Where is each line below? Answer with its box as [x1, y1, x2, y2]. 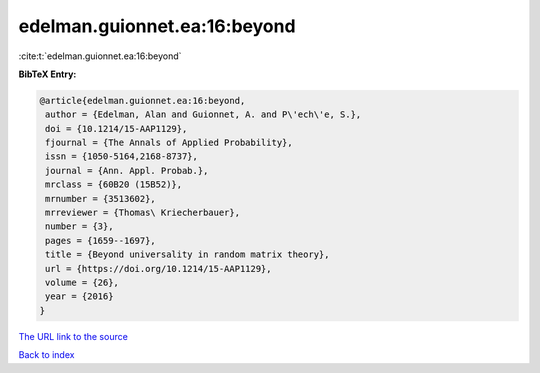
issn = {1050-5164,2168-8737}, [45, 151, 199, 162]
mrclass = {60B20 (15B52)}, [45, 179, 183, 190]
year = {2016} [45, 291, 114, 302]
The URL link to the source [18, 330, 129, 342]
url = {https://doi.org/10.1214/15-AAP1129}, [45, 263, 272, 274]
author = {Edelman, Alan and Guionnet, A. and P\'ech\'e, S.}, [45, 109, 362, 120]
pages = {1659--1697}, [45, 235, 157, 246]
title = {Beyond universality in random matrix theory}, [45, 249, 330, 260]
